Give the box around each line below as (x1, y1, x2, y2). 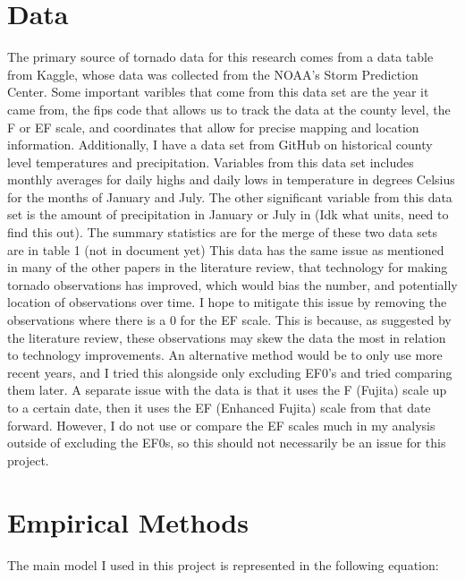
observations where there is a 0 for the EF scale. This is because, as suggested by (7, 311, 452, 329)
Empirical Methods (7, 503, 249, 540)
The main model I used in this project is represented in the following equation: (7, 555, 439, 574)
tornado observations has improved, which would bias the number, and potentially (7, 275, 458, 294)
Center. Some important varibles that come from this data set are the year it (7, 82, 429, 101)
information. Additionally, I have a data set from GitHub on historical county (7, 135, 433, 154)
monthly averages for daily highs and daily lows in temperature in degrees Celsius (7, 170, 455, 189)
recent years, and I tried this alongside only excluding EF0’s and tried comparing (7, 362, 452, 381)
